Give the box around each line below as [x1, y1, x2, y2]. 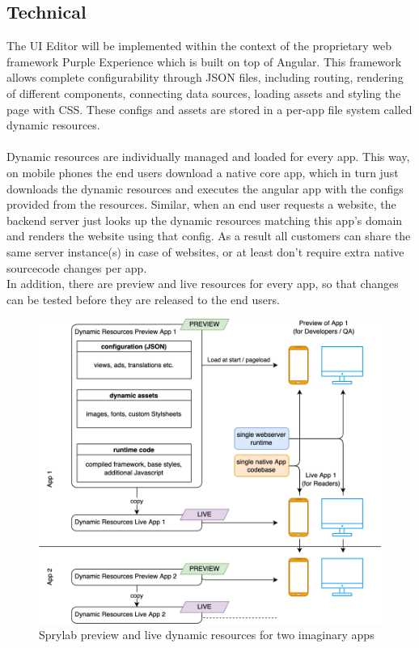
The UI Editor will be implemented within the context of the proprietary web [6, 37, 391, 54]
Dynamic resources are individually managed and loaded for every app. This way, [6, 148, 410, 165]
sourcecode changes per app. [6, 259, 147, 276]
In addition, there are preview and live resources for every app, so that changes [6, 275, 399, 292]
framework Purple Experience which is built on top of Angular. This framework [6, 53, 402, 70]
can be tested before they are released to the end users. [6, 290, 280, 307]
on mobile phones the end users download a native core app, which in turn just [6, 163, 399, 180]
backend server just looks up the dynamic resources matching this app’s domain [6, 211, 403, 228]
